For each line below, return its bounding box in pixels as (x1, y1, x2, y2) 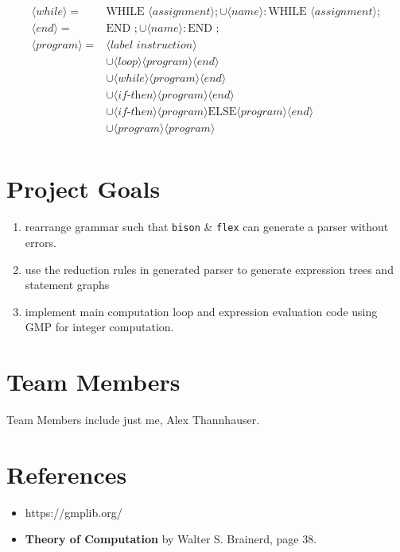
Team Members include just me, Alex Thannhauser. (6, 411, 260, 428)
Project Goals (6, 172, 161, 205)
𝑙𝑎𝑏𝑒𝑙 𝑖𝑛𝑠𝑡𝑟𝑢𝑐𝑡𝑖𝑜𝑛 (110, 40, 193, 52)
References (6, 457, 127, 490)
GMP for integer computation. (25, 318, 174, 335)
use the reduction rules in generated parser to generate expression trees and (25, 261, 394, 277)
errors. (25, 234, 56, 251)
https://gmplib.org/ (25, 504, 122, 520)
